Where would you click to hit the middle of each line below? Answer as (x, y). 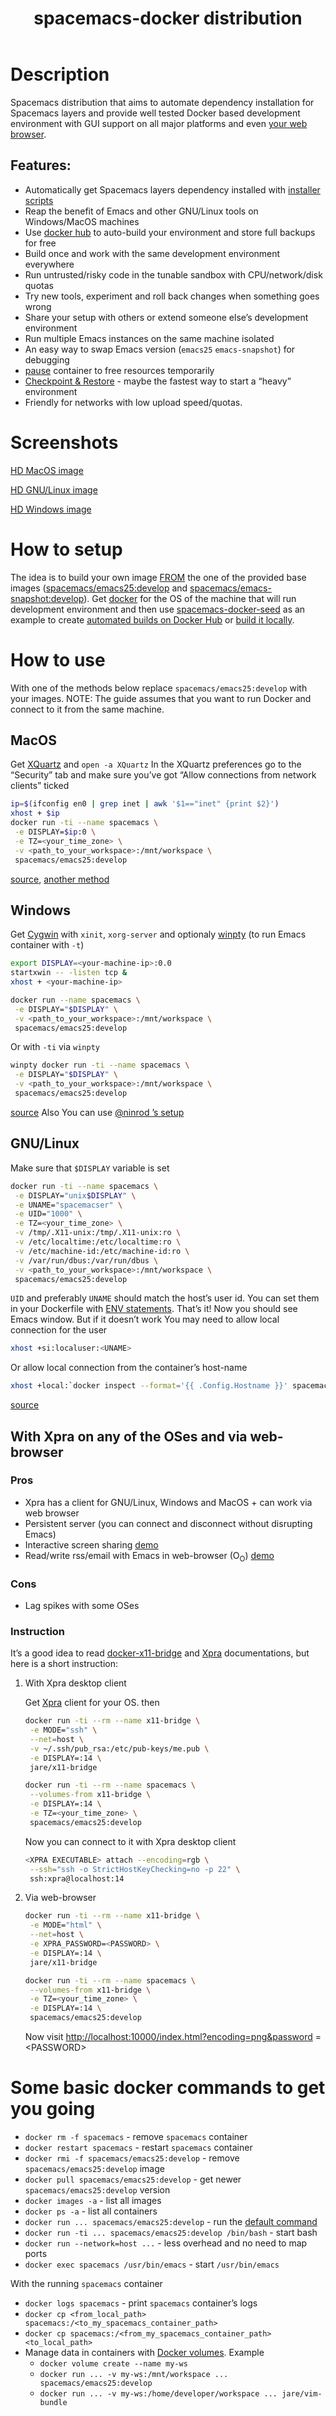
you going (53, 2109)
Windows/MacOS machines (82, 221)
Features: (41, 165)
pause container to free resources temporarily (119, 370)
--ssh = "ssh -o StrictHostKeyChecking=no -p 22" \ (135, 1869)
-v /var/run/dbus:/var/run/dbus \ (86, 1260)
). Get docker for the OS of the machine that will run (190, 598)
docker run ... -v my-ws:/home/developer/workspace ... (158, 2394)
